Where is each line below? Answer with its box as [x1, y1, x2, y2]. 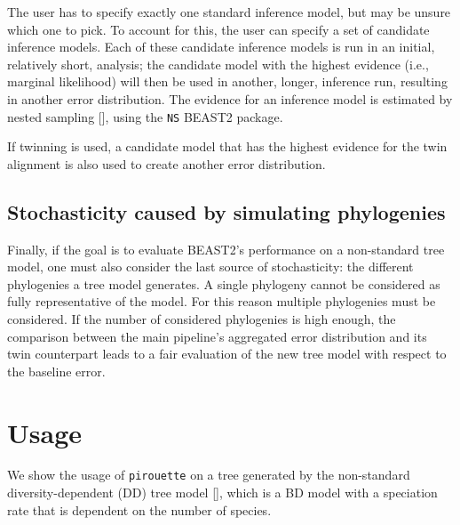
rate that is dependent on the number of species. [7, 500, 272, 519]
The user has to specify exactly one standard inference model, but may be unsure [7, 3, 451, 20]
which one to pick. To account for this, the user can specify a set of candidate [7, 20, 430, 38]
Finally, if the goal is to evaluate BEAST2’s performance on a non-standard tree [7, 239, 445, 258]
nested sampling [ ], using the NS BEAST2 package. [7, 107, 283, 125]
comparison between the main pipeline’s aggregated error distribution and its [7, 327, 427, 345]
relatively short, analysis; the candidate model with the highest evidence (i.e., [7, 54, 429, 73]
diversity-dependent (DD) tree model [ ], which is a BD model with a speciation [7, 483, 438, 502]
